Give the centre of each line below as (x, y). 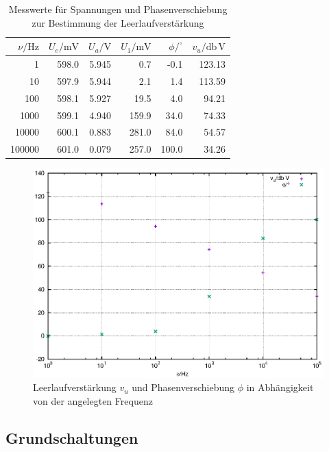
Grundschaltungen (72, 437)
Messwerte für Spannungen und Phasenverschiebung (118, 9)
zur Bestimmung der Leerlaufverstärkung (118, 22)
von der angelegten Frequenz (93, 400)
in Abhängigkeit (280, 387)
